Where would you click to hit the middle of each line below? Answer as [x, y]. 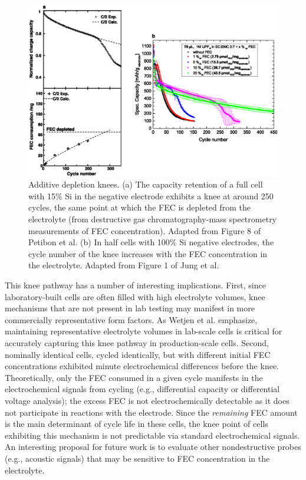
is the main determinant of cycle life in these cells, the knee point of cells [136, 424]
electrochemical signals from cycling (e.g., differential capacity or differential [142, 389]
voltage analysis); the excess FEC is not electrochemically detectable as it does [147, 400]
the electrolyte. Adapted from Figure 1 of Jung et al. [124, 265]
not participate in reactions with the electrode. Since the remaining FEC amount [151, 412]
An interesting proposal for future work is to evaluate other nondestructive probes [153, 447]
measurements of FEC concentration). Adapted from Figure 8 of [145, 230]
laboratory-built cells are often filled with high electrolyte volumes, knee [135, 296]
